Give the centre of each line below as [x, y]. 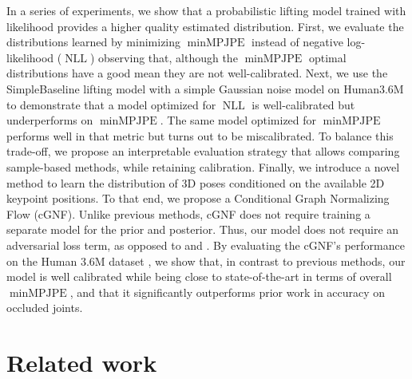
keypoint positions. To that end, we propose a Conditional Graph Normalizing [198, 198]
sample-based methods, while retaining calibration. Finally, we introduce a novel [203, 166]
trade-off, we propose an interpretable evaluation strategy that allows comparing [203, 151]
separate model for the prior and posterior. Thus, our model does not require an [203, 229]
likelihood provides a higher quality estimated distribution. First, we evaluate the [205, 26]
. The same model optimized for [238, 120]
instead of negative [297, 42]
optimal [327, 57]
